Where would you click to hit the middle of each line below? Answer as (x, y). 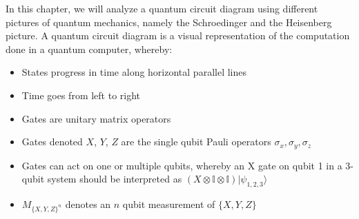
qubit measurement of (169, 204)
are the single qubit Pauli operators (196, 142)
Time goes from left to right (81, 95)
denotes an (88, 204)
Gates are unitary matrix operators (96, 118)
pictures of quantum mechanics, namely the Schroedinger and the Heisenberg (169, 22)
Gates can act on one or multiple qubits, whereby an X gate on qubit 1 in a (182, 165)
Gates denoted (52, 142)
